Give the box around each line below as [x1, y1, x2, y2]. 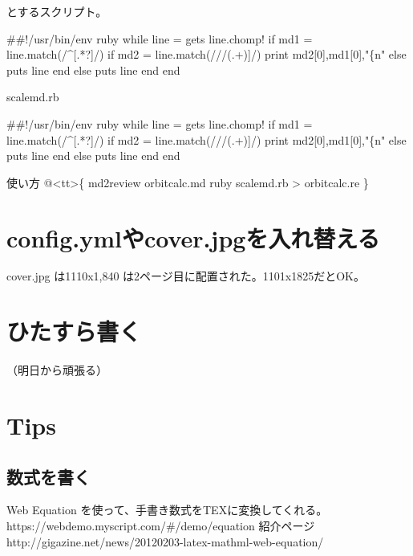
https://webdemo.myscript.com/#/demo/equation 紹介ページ [6, 517, 315, 534]
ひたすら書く [6, 315, 142, 348]
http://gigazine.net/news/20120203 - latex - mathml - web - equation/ [6, 533, 324, 550]
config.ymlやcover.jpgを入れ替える [6, 221, 380, 254]
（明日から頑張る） [6, 362, 107, 378]
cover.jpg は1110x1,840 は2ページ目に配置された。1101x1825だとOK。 [6, 268, 365, 284]
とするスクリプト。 [6, 3, 107, 19]
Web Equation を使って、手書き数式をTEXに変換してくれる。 [6, 501, 328, 518]
